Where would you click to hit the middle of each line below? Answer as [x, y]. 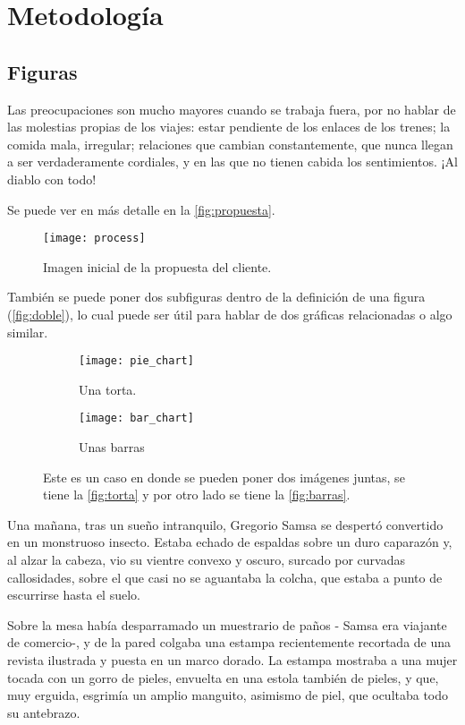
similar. [28, 332]
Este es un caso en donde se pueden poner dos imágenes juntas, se [224, 477]
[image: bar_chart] [136, 418]
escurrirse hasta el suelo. [74, 595]
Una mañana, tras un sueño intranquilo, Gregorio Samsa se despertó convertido [225, 524]
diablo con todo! [52, 179]
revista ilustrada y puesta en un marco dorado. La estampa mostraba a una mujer [232, 660]
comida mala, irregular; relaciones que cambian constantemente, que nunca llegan [230, 144]
